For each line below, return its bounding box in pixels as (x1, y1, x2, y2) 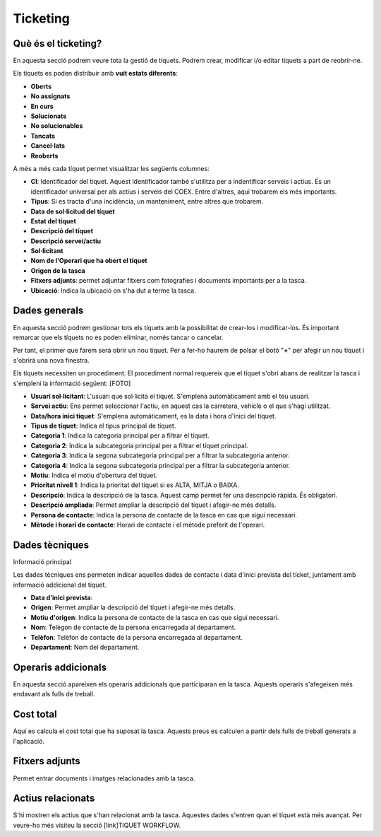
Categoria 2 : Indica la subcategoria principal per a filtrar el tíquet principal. (30, 441, 248, 450)
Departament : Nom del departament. (30, 643, 140, 652)
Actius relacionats (13, 792, 95, 804)
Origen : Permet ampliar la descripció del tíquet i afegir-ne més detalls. (30, 603, 236, 611)
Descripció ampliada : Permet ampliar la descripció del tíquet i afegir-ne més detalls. (30, 501, 277, 509)
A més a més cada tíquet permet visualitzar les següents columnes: (13, 164, 210, 172)
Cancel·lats (30, 141, 66, 150)
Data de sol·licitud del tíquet (30, 207, 116, 216)
